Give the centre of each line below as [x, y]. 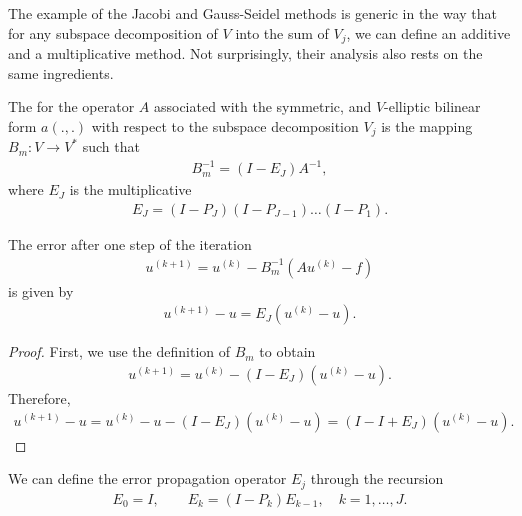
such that [111, 146]
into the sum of [282, 32]
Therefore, [39, 397]
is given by [41, 290]
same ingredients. [61, 72]
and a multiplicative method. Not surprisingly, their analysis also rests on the [245, 53]
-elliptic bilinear [432, 106]
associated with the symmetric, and [262, 106]
